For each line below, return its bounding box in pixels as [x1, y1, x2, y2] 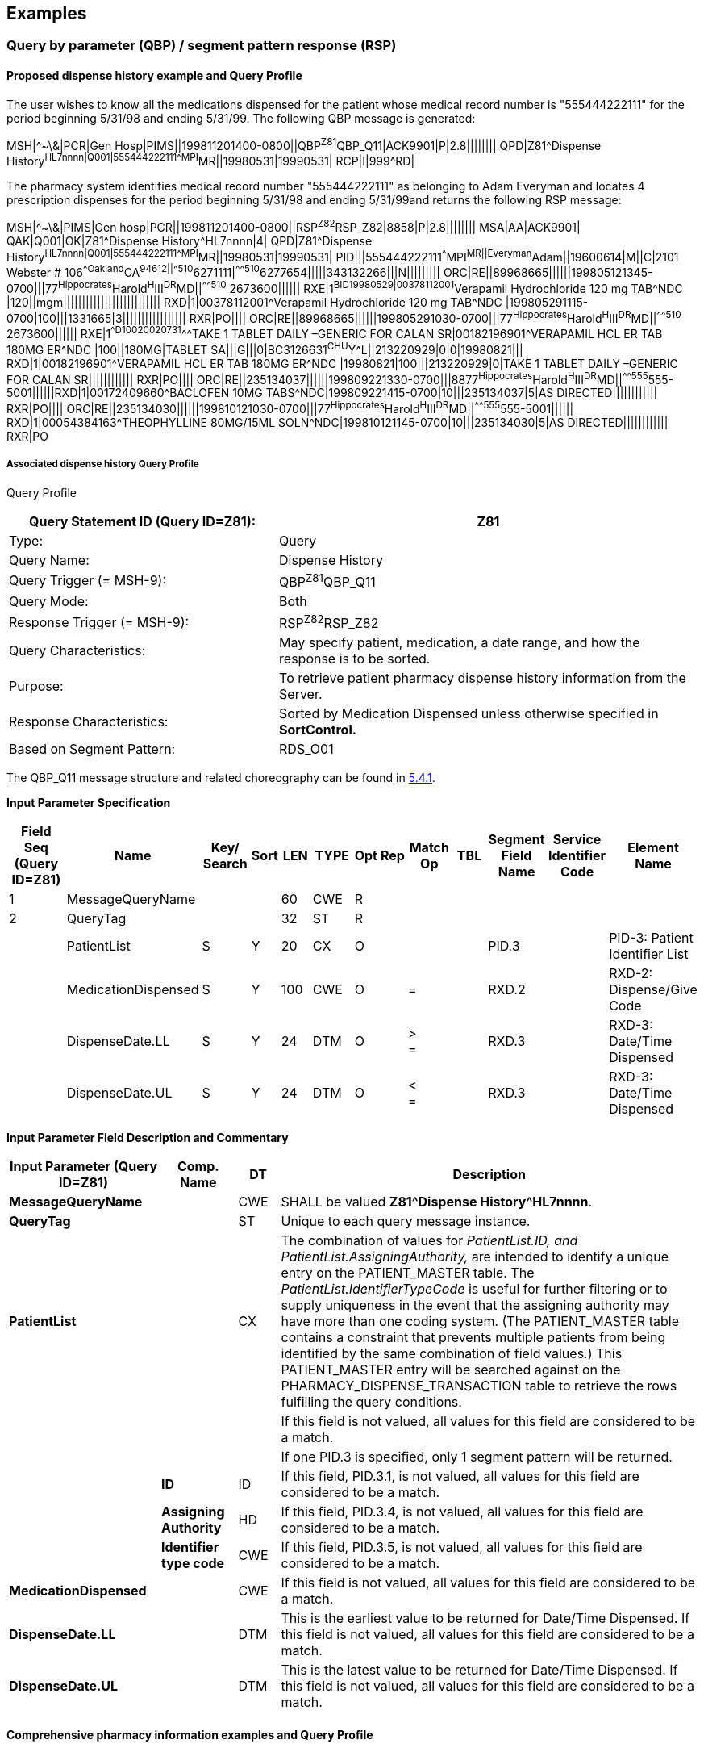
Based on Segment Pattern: [9, 741, 176, 758]
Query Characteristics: [9, 642, 146, 659]
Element [627, 839, 679, 856]
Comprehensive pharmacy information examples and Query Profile [6, 1727, 373, 1742]
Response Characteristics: [9, 713, 169, 730]
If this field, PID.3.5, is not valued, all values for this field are [281, 1539, 643, 1556]
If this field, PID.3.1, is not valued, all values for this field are [281, 1468, 639, 1485]
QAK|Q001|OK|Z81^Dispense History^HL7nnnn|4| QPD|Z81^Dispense [6, 233, 373, 248]
